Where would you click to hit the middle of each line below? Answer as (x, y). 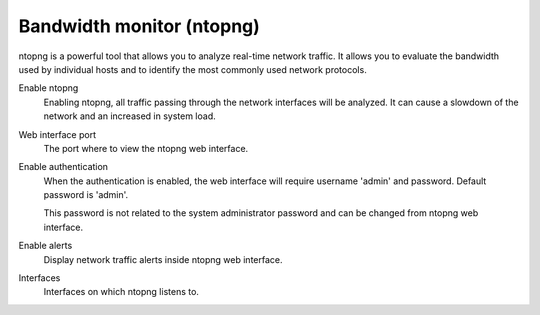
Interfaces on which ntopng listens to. (121, 292)
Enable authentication (63, 167)
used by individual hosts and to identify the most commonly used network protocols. (192, 69)
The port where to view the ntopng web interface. (146, 148)
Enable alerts (45, 246)
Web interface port (57, 134)
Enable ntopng (48, 88)
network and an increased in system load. (130, 116)
